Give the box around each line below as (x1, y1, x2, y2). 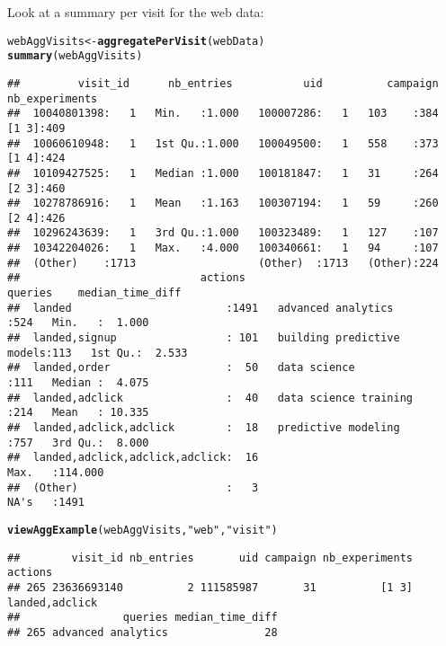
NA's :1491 (7, 496, 85, 509)
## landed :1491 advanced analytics (7, 301, 394, 314)
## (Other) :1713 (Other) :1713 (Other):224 (7, 256, 439, 270)
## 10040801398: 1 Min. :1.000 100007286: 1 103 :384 (7, 107, 439, 120)
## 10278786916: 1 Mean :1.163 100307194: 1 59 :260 (7, 197, 439, 210)
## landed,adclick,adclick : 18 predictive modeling (7, 421, 400, 434)
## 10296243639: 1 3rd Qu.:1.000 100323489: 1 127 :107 (7, 226, 439, 240)
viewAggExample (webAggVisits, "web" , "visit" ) (7, 523, 278, 536)
